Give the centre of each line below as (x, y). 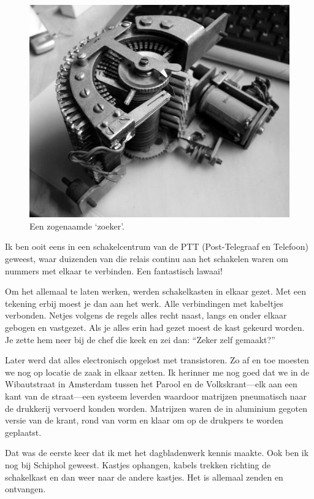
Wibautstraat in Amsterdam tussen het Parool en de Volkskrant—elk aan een (151, 384)
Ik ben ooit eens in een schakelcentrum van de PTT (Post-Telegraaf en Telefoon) (157, 246)
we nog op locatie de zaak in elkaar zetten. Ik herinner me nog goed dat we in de (157, 372)
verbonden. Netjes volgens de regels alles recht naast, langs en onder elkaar (146, 315)
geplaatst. (23, 432)
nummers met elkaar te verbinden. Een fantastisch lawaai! (114, 270)
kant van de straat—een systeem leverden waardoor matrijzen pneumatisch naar (156, 396)
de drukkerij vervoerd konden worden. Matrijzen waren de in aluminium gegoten (156, 408)
